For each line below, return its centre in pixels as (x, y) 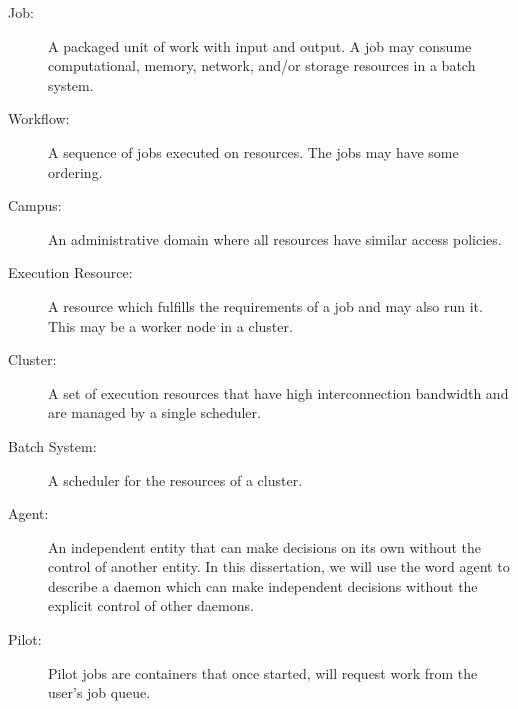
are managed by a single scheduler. (154, 412)
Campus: (35, 205)
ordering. (75, 171)
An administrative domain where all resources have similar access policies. (275, 238)
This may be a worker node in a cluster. (170, 325)
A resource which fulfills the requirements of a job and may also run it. (265, 305)
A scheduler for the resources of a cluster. (175, 479)
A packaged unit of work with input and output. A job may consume (260, 45)
